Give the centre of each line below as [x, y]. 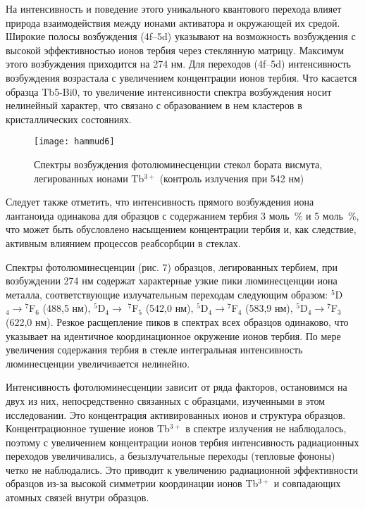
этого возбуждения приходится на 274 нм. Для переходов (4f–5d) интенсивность [178, 64]
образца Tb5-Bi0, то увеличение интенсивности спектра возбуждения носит [169, 91]
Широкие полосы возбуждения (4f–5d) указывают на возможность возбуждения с [181, 36]
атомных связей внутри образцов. [78, 497]
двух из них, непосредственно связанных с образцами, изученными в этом [166, 400]
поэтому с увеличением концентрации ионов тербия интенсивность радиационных [182, 442]
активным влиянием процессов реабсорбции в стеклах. [123, 243]
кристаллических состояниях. [69, 119]
